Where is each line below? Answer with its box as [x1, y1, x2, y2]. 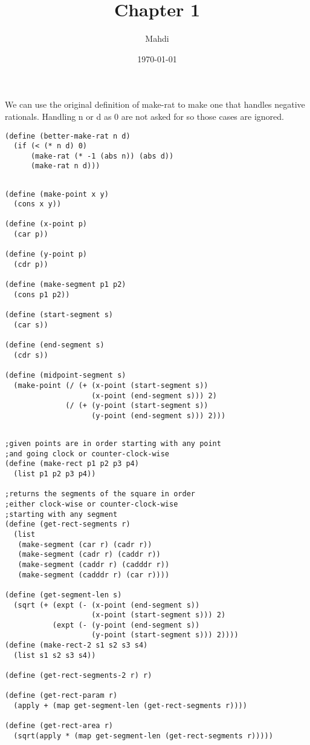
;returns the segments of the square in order [5, 490, 195, 499]
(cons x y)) [13, 200, 62, 209]
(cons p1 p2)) [13, 290, 70, 300]
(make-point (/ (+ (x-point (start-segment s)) [13, 381, 208, 390]
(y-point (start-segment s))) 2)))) [91, 631, 239, 640]
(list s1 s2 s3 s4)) [13, 651, 96, 660]
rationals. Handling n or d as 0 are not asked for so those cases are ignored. [5, 110, 284, 122]
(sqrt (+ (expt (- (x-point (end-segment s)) [13, 600, 200, 609]
